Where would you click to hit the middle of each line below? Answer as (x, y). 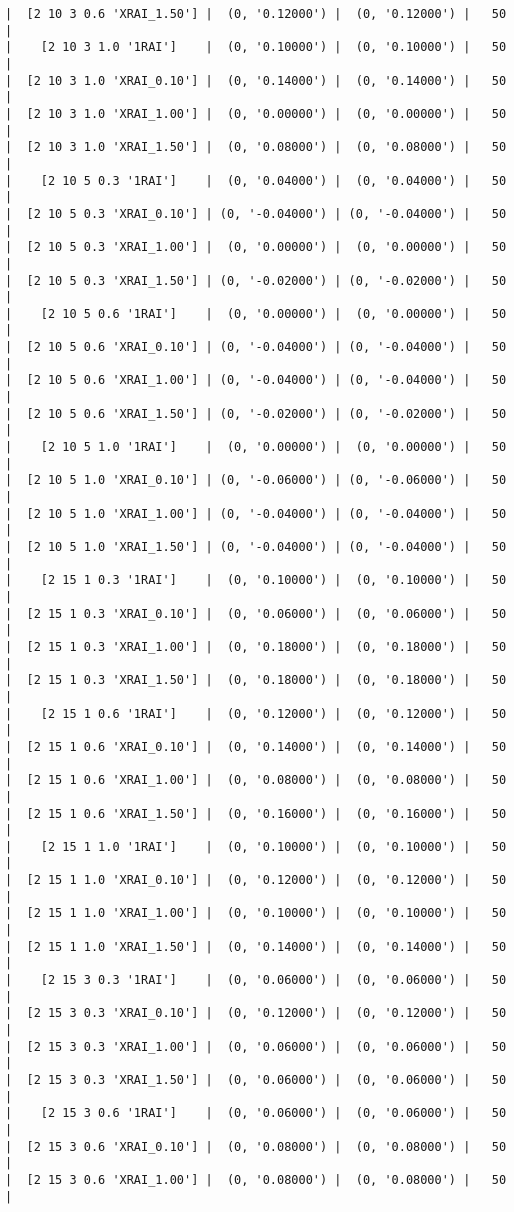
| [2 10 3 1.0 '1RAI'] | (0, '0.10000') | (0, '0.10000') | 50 (256, 47)
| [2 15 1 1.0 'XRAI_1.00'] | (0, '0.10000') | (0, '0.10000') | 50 (256, 913)
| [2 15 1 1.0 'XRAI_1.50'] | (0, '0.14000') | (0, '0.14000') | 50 (256, 946)
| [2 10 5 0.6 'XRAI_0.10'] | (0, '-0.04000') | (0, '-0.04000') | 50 (256, 347)
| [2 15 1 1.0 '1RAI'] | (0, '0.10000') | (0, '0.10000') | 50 (256, 846)
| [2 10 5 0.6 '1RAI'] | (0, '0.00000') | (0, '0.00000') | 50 (256, 313)
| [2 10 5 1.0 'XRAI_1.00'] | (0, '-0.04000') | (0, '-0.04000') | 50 (256, 513)
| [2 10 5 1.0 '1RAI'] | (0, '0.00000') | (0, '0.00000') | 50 (256, 447)
